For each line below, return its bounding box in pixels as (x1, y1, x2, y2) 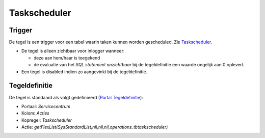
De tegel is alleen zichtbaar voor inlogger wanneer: (21, 48, 125, 54)
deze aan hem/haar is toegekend (33, 55, 100, 61)
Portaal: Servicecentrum (21, 103, 71, 109)
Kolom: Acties (21, 110, 50, 116)
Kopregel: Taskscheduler (21, 117, 72, 123)
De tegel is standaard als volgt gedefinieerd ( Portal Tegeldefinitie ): (9, 94, 143, 100)
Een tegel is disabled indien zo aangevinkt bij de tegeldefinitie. (21, 69, 147, 75)
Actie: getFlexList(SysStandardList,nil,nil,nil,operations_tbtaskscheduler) (21, 124, 168, 130)
